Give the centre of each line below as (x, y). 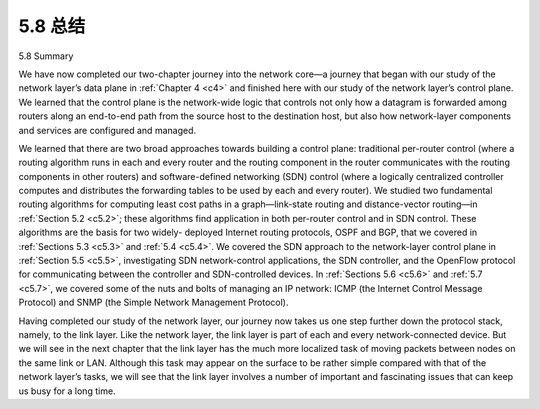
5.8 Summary (46, 56)
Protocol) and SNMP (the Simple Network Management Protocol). (153, 302)
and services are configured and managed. (107, 130)
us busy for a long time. (67, 391)
